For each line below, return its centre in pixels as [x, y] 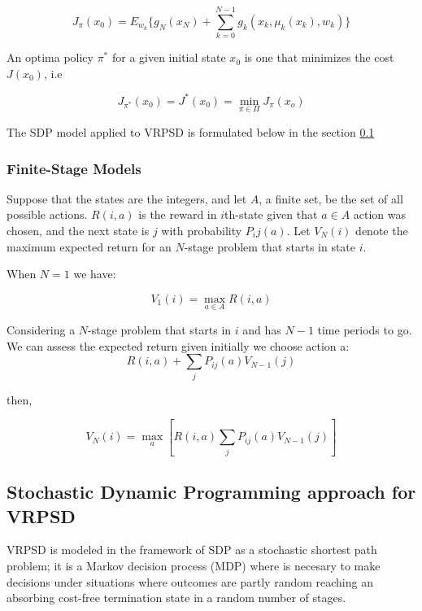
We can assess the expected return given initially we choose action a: [178, 345]
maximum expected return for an [89, 246]
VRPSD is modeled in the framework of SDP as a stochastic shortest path [192, 550]
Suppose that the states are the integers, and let [127, 198]
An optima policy [50, 57]
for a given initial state [169, 57]
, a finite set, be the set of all [331, 198]
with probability [202, 231]
